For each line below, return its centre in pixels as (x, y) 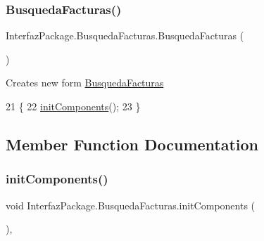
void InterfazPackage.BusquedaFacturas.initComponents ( (131, 205)
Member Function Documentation (132, 144)
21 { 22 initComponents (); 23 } (73, 106)
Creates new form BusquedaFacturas (85, 83)
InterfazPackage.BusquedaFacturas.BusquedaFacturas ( (125, 35)
